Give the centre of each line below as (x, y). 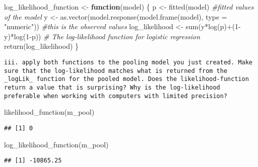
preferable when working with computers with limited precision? (116, 96)
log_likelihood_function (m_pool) (56, 144)
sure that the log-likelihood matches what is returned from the (116, 71)
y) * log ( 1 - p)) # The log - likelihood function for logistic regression (102, 36)
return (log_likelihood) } (41, 46)
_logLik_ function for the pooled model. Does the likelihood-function (126, 79)
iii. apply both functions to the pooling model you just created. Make (128, 62)
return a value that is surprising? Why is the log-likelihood (112, 87)
